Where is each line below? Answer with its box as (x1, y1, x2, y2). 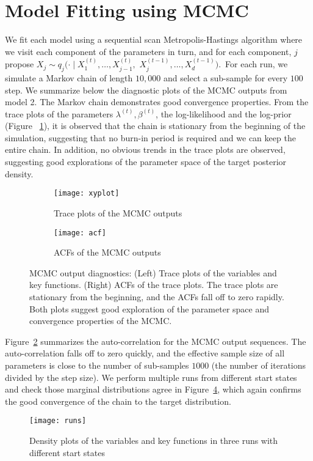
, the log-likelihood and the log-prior (156, 107, 292, 120)
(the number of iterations (211, 358, 306, 371)
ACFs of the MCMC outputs (54, 246, 161, 259)
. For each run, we (218, 57, 288, 70)
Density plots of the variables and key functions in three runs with (29, 433, 278, 446)
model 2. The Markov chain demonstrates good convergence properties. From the (5, 95, 309, 108)
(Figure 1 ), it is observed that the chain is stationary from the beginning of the (5, 119, 306, 132)
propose (5, 57, 34, 70)
